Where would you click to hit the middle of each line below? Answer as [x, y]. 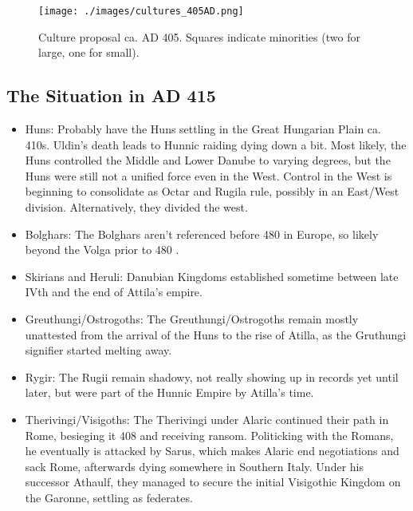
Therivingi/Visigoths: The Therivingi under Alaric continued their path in [207, 419]
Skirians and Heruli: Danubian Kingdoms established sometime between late [212, 276]
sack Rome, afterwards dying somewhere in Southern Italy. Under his [194, 466]
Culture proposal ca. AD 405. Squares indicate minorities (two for [199, 36]
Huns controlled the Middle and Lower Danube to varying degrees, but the [208, 160]
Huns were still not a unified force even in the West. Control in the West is [208, 175]
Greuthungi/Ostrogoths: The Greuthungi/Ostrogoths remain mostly [192, 318]
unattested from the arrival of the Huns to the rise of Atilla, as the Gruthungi [216, 334]
